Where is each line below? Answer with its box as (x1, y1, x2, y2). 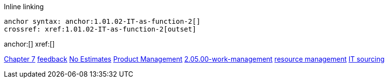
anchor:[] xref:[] (4, 40, 55, 48)
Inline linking (4, 2, 44, 11)
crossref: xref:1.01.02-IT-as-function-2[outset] (4, 25, 197, 33)
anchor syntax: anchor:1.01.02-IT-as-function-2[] (4, 17, 201, 25)
